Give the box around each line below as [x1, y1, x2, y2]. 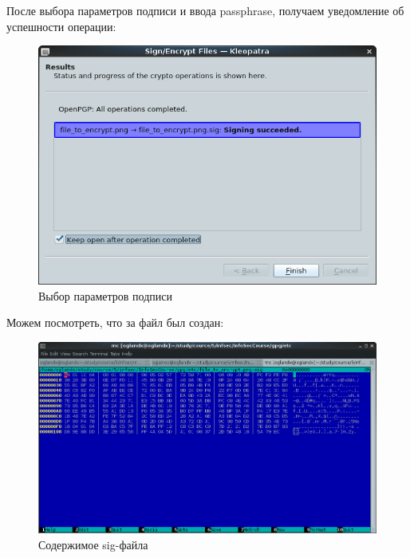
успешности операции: [6, 18, 116, 34]
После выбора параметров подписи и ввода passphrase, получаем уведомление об [6, 2, 404, 18]
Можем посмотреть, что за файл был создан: [6, 314, 224, 331]
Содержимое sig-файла [38, 536, 148, 552]
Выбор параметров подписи [38, 287, 172, 304]
